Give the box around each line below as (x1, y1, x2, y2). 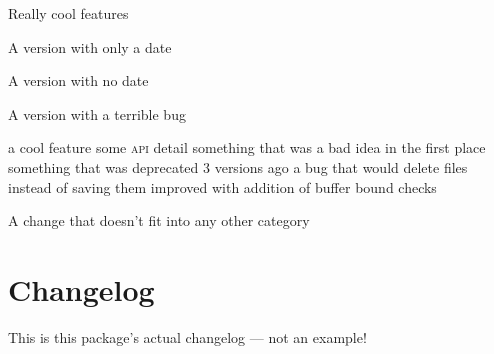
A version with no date (8, 70, 149, 91)
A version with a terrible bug (8, 103, 186, 124)
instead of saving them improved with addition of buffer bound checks (8, 176, 437, 197)
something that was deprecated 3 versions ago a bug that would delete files (8, 156, 468, 177)
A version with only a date (8, 36, 172, 57)
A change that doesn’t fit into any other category (8, 210, 310, 231)
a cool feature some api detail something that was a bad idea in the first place (8, 137, 486, 158)
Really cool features (8, 3, 129, 23)
